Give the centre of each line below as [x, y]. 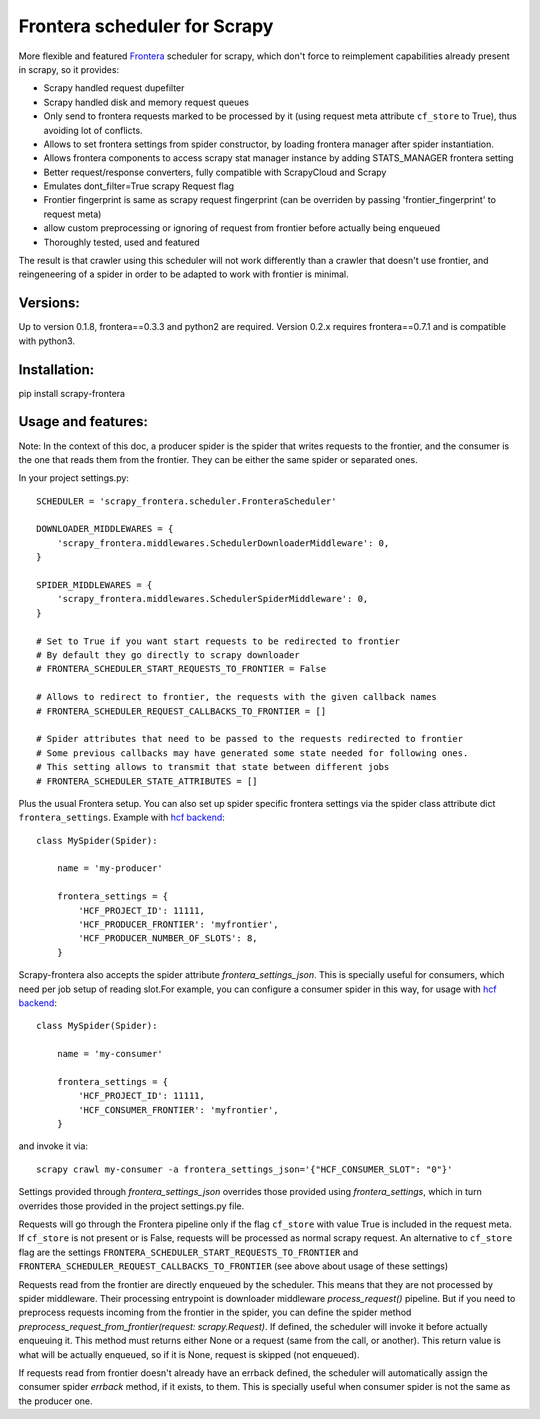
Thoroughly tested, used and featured [121, 242]
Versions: [49, 303]
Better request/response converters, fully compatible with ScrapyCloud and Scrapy [215, 172]
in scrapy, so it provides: [69, 69]
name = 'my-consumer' [110, 1054]
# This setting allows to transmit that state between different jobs [213, 767]
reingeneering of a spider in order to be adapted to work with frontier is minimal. [183, 274]
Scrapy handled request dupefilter [114, 88]
